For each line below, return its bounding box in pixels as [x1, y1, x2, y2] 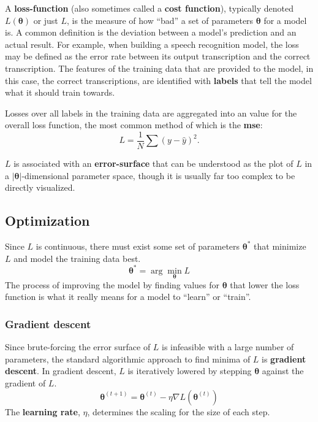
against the [262, 364, 304, 377]
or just [33, 13, 58, 26]
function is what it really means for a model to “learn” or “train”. [5, 290, 251, 303]
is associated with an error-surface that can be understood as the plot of [13, 157, 293, 169]
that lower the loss [230, 278, 300, 291]
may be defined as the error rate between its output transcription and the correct [5, 50, 311, 63]
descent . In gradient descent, [5, 364, 116, 377]
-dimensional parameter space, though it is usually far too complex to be [21, 169, 295, 182]
